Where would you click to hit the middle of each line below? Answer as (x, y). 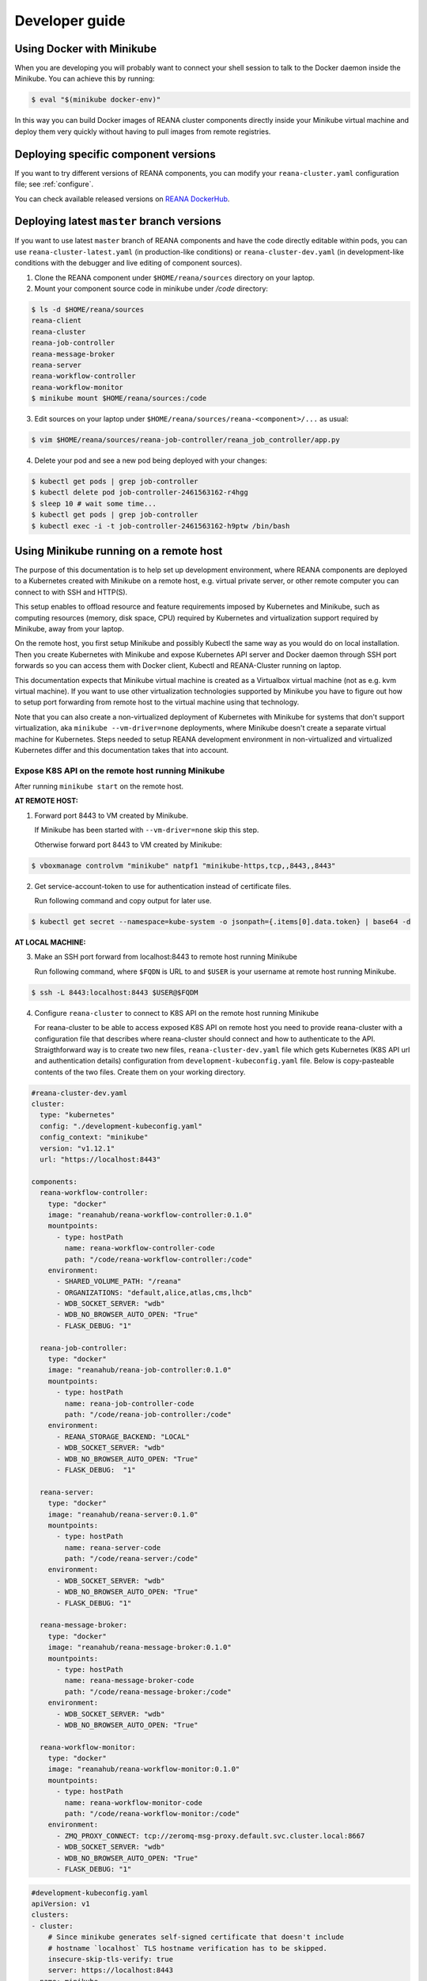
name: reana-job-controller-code (129, 1403)
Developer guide (70, 21)
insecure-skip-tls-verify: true (111, 1959)
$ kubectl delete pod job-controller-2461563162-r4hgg (140, 492)
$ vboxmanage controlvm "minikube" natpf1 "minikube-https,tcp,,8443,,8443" (183, 865)
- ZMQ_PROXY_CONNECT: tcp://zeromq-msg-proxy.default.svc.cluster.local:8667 (211, 1836)
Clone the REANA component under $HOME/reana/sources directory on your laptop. (175, 277)
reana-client (57, 321)
